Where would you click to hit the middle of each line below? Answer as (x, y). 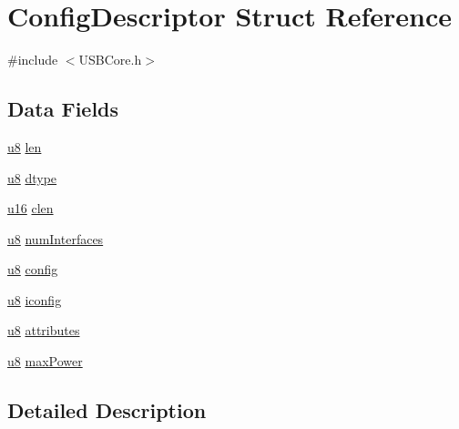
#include (33, 60)
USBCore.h (110, 60)
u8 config (33, 269)
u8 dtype (32, 177)
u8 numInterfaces (56, 238)
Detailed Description (107, 410)
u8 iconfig (35, 299)
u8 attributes (44, 330)
